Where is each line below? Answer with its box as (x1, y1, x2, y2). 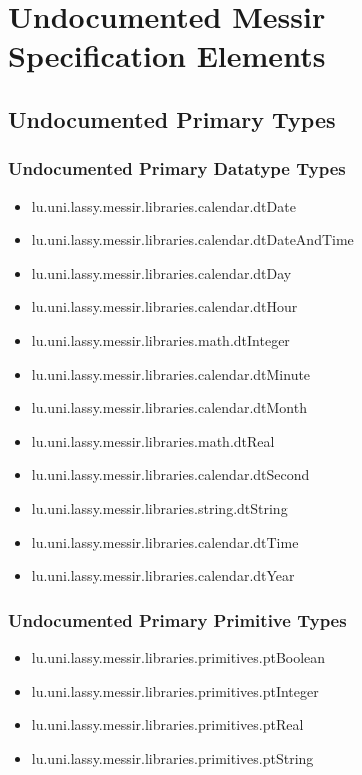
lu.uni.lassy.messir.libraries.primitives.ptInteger (31, 680, 319, 701)
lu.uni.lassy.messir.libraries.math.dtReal (31, 430, 275, 451)
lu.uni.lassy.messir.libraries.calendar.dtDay (31, 262, 292, 283)
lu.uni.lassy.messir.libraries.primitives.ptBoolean (31, 646, 326, 667)
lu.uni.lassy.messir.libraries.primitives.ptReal (31, 714, 304, 735)
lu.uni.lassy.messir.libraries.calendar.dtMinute (31, 363, 311, 384)
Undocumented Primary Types (8, 103, 336, 134)
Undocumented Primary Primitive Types (8, 607, 347, 632)
